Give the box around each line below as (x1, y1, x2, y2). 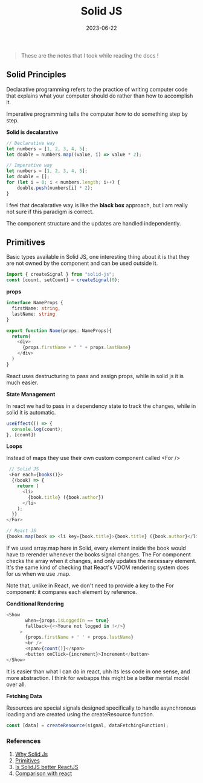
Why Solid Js (14, 750, 48, 758)
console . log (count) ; (11, 426, 63, 432)
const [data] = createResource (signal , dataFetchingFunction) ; (6, 722, 169, 728)
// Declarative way (6, 140, 56, 146)
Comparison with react (14, 770, 72, 777)
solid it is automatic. (6, 408, 56, 416)
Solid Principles (6, 70, 66, 80)
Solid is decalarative (6, 128, 59, 136)
